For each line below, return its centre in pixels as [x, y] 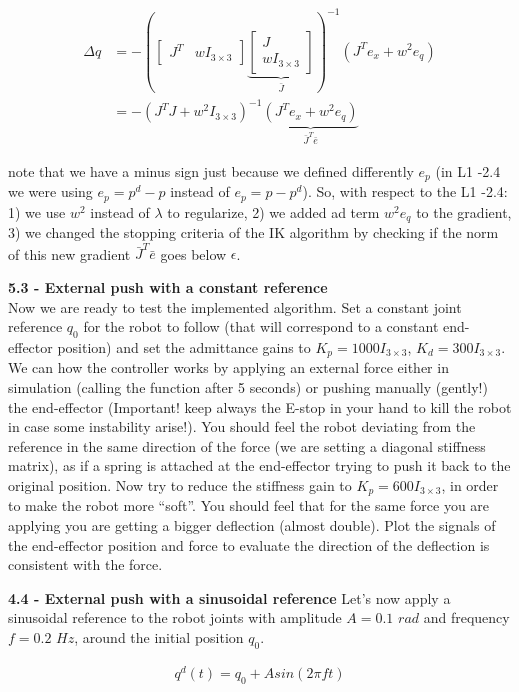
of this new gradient [69, 253]
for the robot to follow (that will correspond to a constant [261, 326]
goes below [193, 253]
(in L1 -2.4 [468, 170]
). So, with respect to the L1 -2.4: [405, 191]
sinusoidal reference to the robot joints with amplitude [175, 617]
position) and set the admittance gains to [184, 346]
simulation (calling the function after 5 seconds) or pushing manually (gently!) [248, 386]
